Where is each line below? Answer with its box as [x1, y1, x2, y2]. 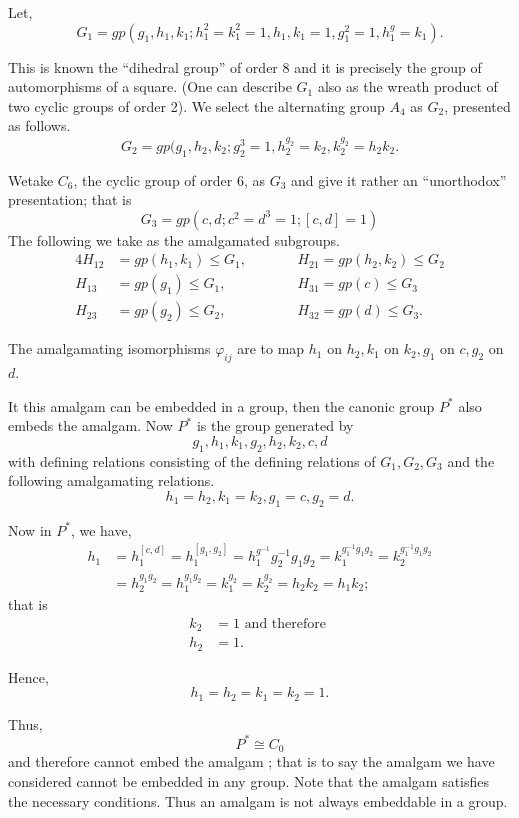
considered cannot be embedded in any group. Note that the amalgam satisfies [8, 770, 490, 791]
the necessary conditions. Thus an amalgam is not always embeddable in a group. [8, 790, 508, 811]
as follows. [8, 115, 71, 136]
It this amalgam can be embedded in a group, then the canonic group [8, 395, 435, 416]
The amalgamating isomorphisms [8, 338, 211, 359]
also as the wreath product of [317, 76, 498, 97]
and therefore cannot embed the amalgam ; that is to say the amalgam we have [8, 751, 495, 772]
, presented [444, 95, 511, 116]
